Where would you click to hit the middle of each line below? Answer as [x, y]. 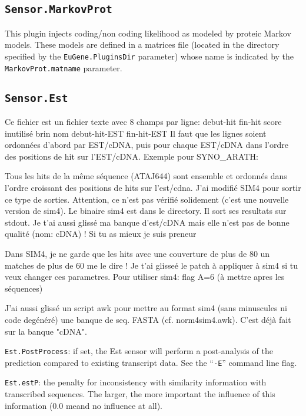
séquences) [24, 288]
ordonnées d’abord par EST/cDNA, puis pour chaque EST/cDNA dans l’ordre [147, 145]
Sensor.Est [36, 98]
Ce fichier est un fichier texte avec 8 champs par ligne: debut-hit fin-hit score [143, 122]
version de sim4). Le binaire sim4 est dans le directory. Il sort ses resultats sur [146, 211]
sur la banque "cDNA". [46, 331]
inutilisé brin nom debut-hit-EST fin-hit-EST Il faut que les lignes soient [136, 133]
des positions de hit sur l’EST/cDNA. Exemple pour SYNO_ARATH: [132, 156]
